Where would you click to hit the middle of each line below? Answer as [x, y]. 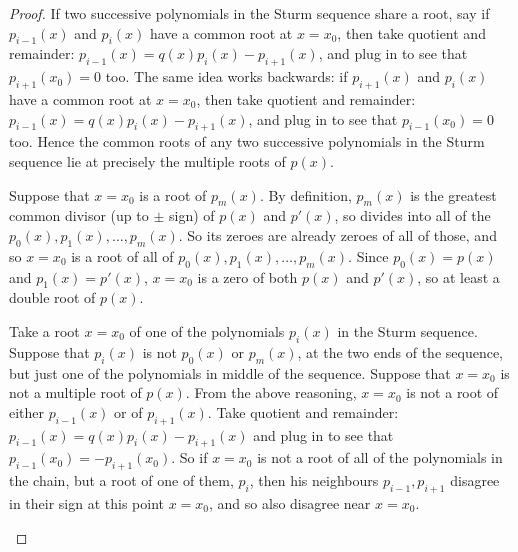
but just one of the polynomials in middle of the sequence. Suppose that [230, 372]
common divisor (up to [79, 215]
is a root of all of [122, 255]
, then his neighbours [314, 480]
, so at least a [458, 276]
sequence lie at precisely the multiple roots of [147, 160]
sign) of [191, 215]
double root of [52, 297]
